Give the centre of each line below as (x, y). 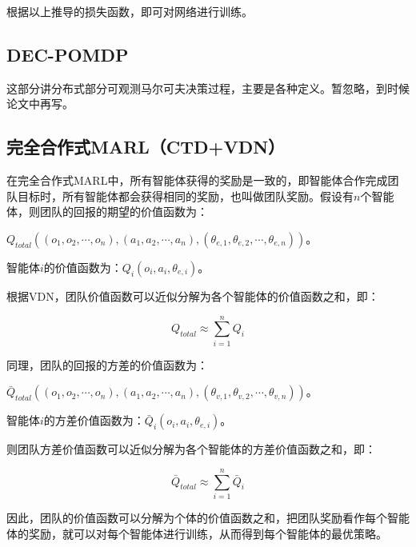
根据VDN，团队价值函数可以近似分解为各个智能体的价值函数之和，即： (193, 295)
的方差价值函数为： (94, 420)
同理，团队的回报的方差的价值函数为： (107, 364)
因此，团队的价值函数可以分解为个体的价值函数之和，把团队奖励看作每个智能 (208, 517)
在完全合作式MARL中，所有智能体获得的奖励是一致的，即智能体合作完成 (197, 180)
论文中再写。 (40, 104)
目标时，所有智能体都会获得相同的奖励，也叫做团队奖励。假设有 (185, 196)
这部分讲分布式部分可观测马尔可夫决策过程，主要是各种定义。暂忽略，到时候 (208, 88)
